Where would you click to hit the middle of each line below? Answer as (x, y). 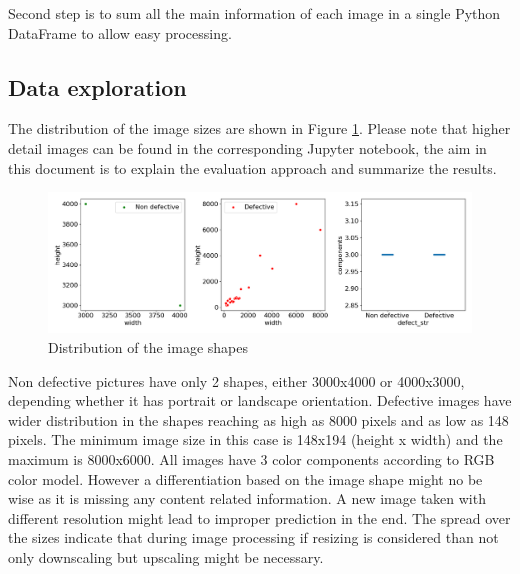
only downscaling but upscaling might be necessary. (166, 556)
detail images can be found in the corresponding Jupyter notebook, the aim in (247, 147)
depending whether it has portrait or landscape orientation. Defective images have (260, 400)
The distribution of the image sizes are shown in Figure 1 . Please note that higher (259, 128)
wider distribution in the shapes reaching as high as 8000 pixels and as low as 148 (258, 419)
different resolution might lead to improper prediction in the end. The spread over (259, 517)
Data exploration (97, 86)
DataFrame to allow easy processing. (120, 32)
